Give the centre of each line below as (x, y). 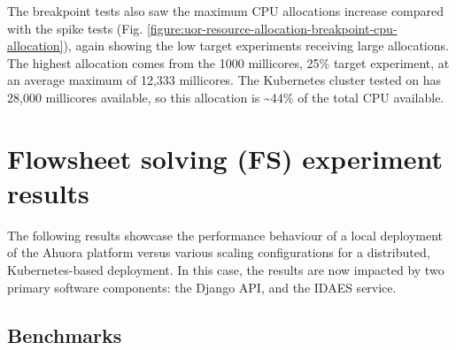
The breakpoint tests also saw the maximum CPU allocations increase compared (226, 11)
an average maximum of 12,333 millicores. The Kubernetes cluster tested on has (224, 80)
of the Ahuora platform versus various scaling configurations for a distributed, (219, 252)
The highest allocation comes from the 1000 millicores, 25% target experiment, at (228, 62)
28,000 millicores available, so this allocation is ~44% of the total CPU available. (226, 97)
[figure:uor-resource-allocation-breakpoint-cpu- (272, 28)
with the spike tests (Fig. (75, 28)
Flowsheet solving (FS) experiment (225, 158)
